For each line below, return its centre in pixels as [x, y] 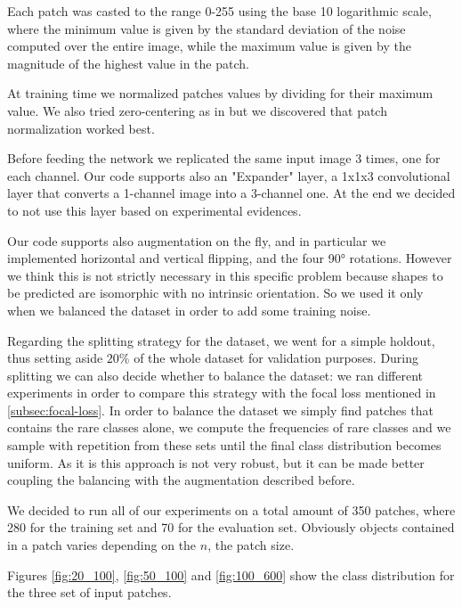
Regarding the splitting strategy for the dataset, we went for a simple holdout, [221, 340]
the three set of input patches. [89, 592]
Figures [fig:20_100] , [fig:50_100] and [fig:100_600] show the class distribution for [231, 574]
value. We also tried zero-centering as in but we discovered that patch [197, 110]
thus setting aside [55, 358]
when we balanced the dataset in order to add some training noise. [189, 310]
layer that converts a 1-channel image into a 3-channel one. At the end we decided [231, 193]
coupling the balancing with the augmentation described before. [181, 480]
